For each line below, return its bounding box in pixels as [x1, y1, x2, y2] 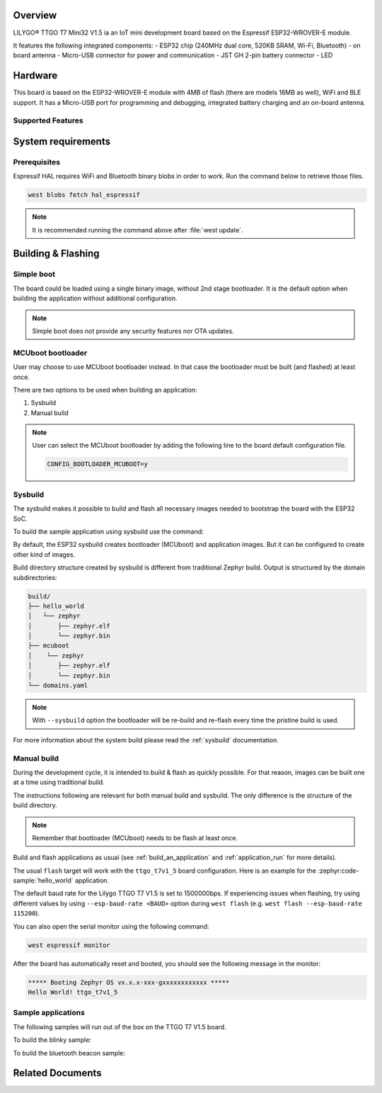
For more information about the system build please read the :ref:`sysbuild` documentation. [13, 735, 279, 744]
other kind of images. [13, 550, 76, 559]
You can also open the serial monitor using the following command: [13, 922, 209, 931]
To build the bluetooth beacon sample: [13, 1048, 125, 1057]
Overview [13, 9, 57, 21]
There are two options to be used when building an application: [13, 385, 197, 394]
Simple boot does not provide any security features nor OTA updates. [32, 327, 235, 335]
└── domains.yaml [28, 681, 88, 690]
